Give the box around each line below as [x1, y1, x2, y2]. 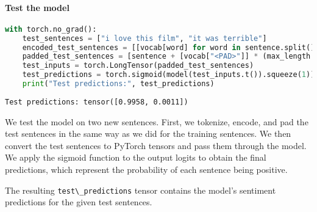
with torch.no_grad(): [5, 24, 97, 34]
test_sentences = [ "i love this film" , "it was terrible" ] [22, 34, 267, 43]
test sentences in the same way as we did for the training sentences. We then [5, 127, 291, 140]
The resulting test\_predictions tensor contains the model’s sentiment [5, 183, 276, 196]
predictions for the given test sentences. [5, 196, 152, 208]
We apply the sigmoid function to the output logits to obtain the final [5, 151, 266, 164]
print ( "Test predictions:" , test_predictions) [22, 79, 215, 89]
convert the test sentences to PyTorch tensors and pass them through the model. [5, 139, 307, 152]
